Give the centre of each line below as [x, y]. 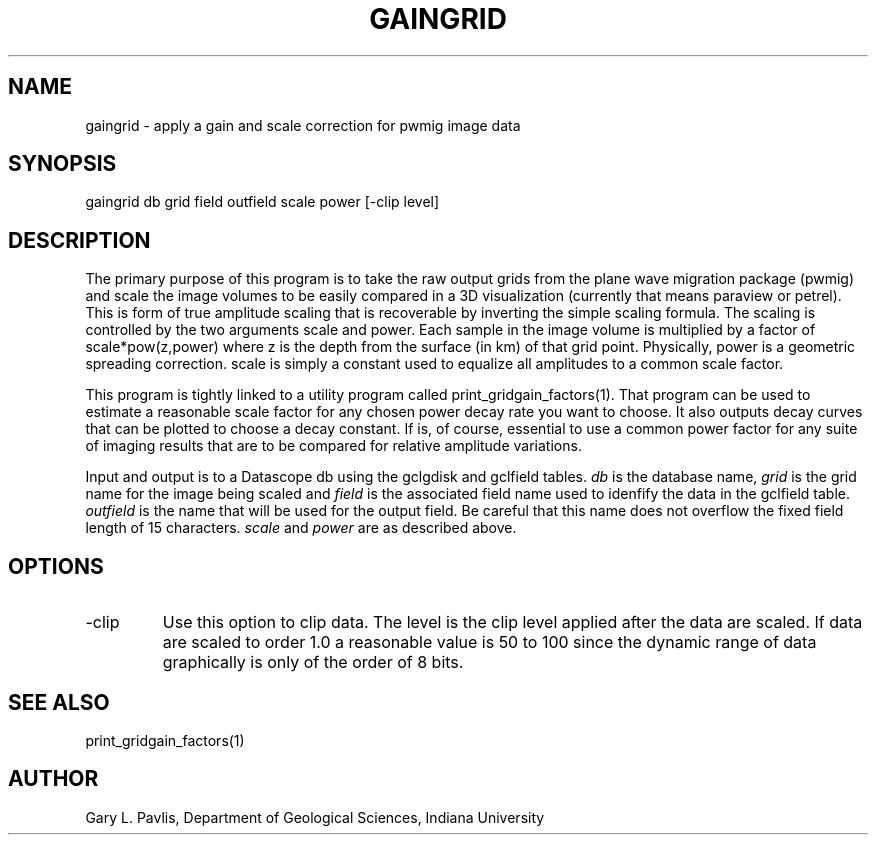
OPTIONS [56, 566]
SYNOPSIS [62, 164]
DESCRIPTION [79, 240]
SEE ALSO [59, 702]
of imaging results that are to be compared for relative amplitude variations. [333, 446]
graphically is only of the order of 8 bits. [313, 662]
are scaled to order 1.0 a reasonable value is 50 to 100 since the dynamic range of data [489, 642]
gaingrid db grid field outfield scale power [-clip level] [262, 202]
